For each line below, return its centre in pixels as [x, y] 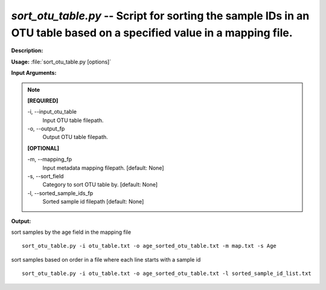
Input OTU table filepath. [73, 120]
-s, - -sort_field [46, 176]
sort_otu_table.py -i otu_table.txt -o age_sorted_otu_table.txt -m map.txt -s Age [149, 246]
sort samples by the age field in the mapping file [71, 232]
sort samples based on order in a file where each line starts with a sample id [106, 259]
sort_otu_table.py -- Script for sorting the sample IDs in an [160, 16]
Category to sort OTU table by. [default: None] [100, 185]
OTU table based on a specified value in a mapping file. [152, 33]
